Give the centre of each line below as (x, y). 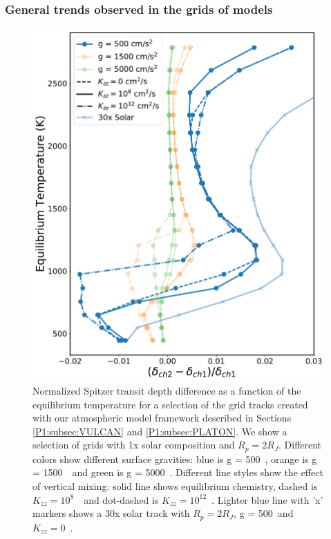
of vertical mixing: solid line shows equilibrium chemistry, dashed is (175, 486)
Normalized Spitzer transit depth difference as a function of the (167, 390)
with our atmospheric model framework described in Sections (162, 418)
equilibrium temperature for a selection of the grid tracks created (170, 404)
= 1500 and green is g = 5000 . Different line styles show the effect (178, 472)
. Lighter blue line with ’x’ (267, 499)
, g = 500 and (264, 513)
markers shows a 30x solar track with (111, 513)
